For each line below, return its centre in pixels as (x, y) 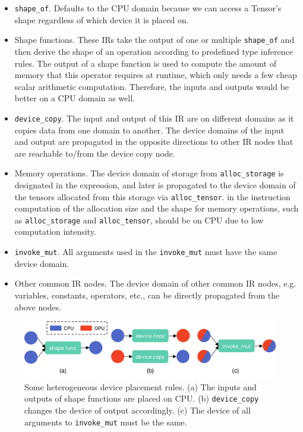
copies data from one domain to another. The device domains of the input (149, 130)
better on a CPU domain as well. (75, 98)
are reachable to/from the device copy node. (95, 153)
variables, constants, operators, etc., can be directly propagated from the (147, 295)
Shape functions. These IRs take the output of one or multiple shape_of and (154, 40)
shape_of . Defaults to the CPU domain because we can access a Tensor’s (148, 8)
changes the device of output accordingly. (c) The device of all (138, 410)
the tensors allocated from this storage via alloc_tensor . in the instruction (152, 196)
